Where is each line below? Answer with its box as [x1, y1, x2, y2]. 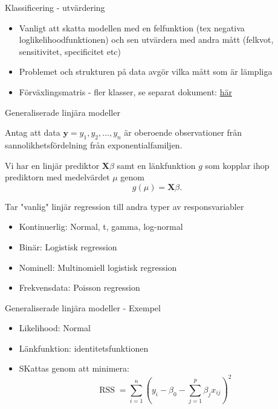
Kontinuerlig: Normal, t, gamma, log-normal [19, 220, 183, 233]
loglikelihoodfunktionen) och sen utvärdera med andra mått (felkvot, [19, 33, 274, 46]
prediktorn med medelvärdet [5, 171, 110, 183]
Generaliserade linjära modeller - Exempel [5, 301, 161, 314]
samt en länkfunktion [117, 159, 196, 171]
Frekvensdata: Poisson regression [19, 281, 140, 294]
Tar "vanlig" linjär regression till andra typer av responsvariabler [5, 200, 244, 212]
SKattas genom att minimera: [19, 362, 129, 375]
